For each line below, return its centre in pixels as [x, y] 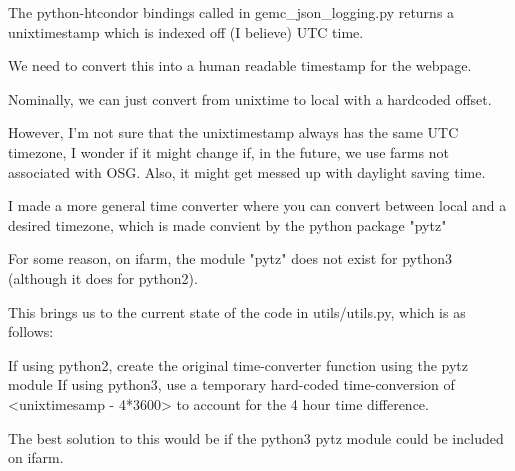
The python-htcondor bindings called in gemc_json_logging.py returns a [231, 12]
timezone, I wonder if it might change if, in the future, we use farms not [228, 151]
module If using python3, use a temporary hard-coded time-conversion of [231, 384]
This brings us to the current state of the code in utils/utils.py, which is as [237, 311]
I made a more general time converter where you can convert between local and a [257, 205]
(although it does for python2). [103, 277]
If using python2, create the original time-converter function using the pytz [238, 364]
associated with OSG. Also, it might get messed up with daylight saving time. [247, 171]
